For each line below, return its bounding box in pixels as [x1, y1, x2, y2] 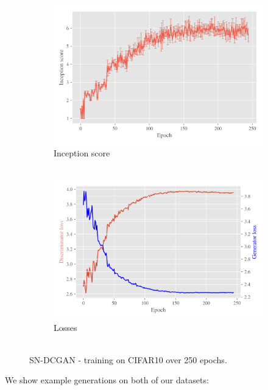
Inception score [54, 146, 110, 159]
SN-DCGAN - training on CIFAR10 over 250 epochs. [29, 353, 227, 366]
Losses [54, 321, 77, 333]
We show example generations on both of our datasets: [5, 374, 209, 386]
